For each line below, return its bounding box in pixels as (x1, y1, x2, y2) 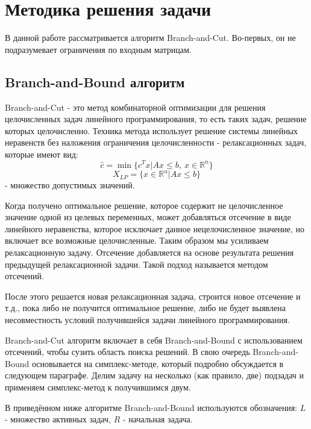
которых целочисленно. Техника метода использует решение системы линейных (5, 124, 298, 137)
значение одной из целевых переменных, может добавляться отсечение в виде (5, 211, 291, 223)
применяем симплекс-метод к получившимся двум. (5, 380, 191, 393)
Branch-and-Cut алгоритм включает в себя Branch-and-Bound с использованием (5, 333, 303, 346)
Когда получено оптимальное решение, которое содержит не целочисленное (5, 199, 283, 211)
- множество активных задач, (5, 413, 111, 425)
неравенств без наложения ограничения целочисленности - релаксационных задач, (5, 136, 307, 149)
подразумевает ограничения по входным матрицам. (5, 43, 192, 55)
